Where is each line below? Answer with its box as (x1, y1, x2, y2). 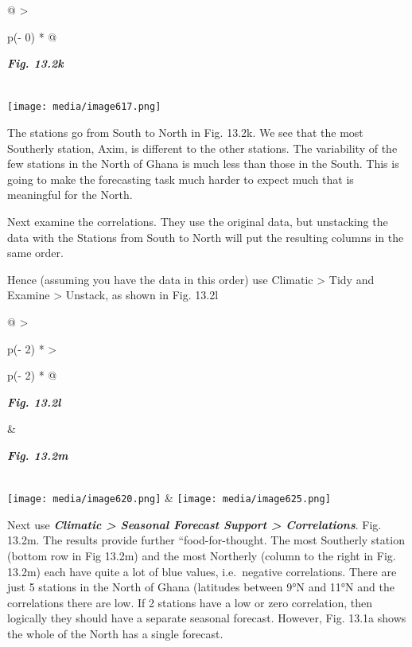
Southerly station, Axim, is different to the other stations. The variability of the (7, 139, 398, 156)
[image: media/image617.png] (7, 101, 161, 113)
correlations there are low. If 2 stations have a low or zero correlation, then (7, 594, 373, 610)
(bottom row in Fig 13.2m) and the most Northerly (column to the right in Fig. (7, 547, 396, 563)
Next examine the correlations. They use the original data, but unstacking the (7, 213, 388, 229)
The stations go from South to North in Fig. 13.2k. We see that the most (7, 124, 363, 141)
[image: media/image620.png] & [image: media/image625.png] (7, 489, 331, 506)
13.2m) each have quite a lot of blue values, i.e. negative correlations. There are (7, 563, 397, 579)
